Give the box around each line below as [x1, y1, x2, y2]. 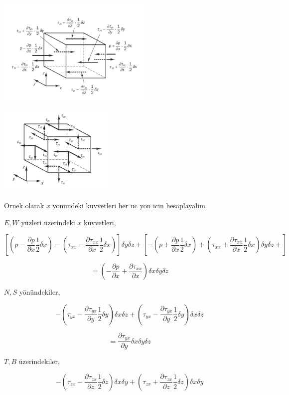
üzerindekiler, [18, 356, 60, 367]
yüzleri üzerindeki [21, 217, 75, 227]
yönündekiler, [19, 287, 60, 297]
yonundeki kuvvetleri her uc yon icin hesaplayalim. [52, 200, 207, 211]
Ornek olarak [4, 200, 44, 211]
